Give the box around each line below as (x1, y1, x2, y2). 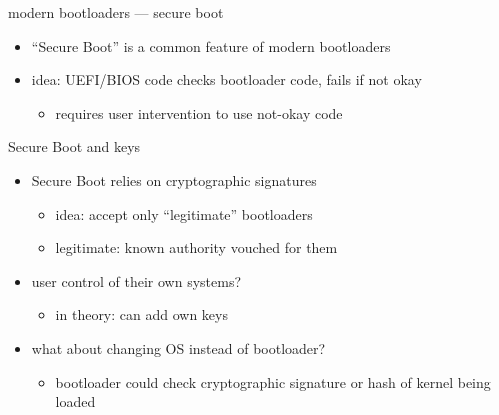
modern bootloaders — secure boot (8, 2, 224, 22)
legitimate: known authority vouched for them (55, 237, 338, 258)
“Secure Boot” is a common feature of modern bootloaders (31, 35, 391, 56)
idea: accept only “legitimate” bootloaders (55, 203, 313, 224)
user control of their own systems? (31, 270, 242, 291)
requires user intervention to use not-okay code (55, 102, 343, 123)
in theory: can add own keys (55, 304, 228, 325)
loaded (55, 391, 96, 412)
